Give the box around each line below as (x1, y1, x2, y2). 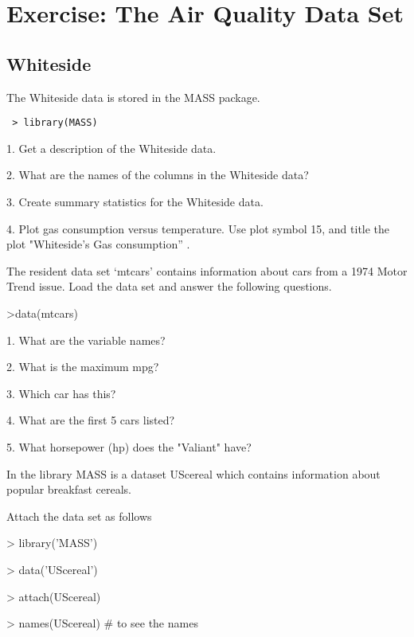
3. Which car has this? (6, 385, 116, 401)
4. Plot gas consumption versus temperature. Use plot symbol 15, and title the (6, 220, 390, 236)
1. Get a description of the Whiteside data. (6, 139, 217, 156)
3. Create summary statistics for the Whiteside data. (6, 193, 264, 210)
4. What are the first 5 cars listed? (6, 412, 175, 428)
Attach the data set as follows (6, 507, 152, 524)
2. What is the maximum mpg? (6, 358, 159, 375)
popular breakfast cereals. (6, 481, 132, 498)
